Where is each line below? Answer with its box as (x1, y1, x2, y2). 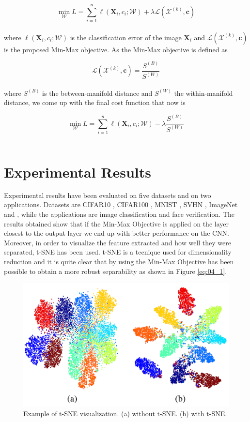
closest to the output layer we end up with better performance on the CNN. (4, 228, 230, 238)
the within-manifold (174, 88, 233, 98)
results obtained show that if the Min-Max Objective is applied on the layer (4, 218, 229, 228)
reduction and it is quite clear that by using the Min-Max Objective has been (4, 256, 234, 266)
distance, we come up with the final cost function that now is (4, 97, 186, 107)
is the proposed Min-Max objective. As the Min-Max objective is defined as (4, 44, 228, 54)
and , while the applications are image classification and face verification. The (4, 209, 234, 219)
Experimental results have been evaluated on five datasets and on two (4, 190, 211, 200)
